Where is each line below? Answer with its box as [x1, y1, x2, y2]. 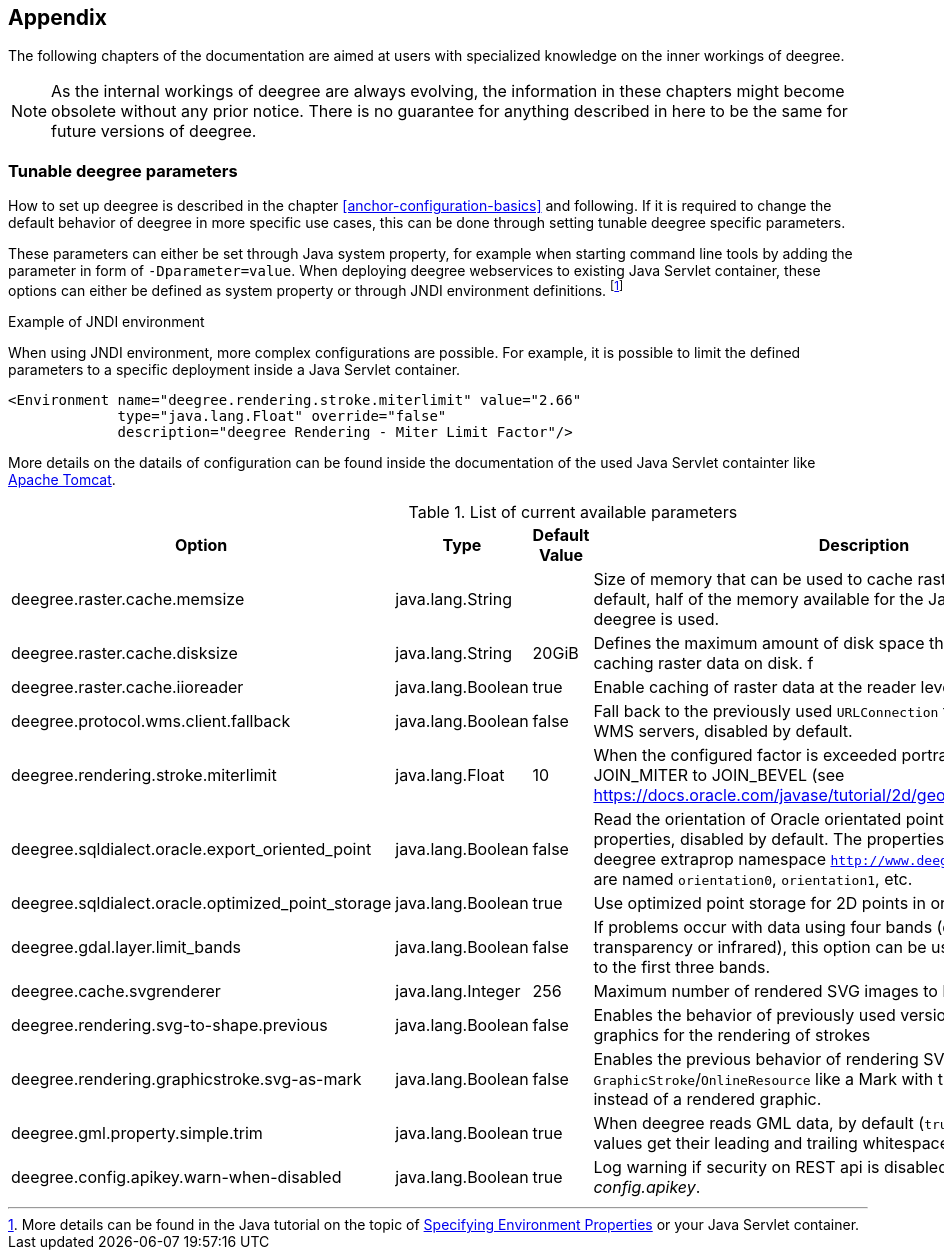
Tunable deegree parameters [8, 160, 238, 181]
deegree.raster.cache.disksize [11, 642, 238, 663]
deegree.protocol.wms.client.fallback [11, 710, 291, 731]
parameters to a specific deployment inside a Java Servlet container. [8, 360, 461, 378]
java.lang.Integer [395, 980, 521, 1001]
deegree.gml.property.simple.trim [11, 1122, 263, 1143]
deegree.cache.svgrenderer [11, 980, 221, 1001]
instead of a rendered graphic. [593, 1088, 822, 1109]
